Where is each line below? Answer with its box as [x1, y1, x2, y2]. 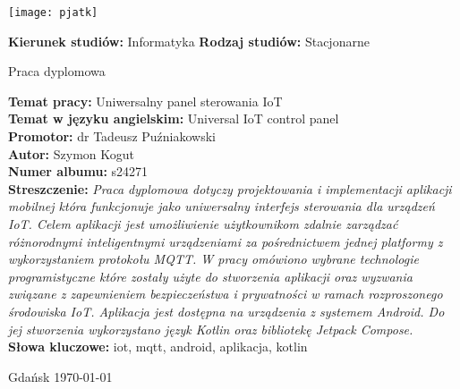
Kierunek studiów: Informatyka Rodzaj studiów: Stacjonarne [8, 31, 370, 50]
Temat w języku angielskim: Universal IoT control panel [8, 109, 339, 128]
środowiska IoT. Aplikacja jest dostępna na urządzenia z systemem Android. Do [8, 301, 445, 320]
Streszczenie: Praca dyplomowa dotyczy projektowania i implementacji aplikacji [8, 179, 452, 198]
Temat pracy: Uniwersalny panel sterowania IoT [8, 91, 283, 110]
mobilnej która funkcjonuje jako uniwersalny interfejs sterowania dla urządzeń [8, 197, 435, 216]
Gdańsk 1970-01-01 [8, 367, 113, 385]
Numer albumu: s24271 [8, 162, 149, 181]
